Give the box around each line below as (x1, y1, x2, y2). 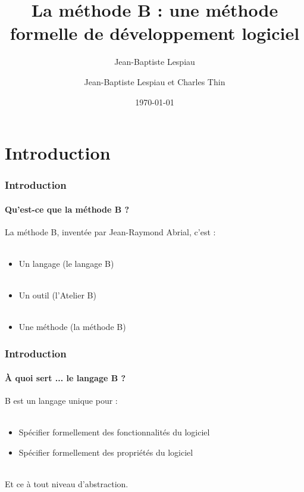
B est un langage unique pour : (5, 394, 118, 406)
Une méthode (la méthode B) (18, 320, 126, 333)
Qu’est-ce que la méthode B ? (5, 203, 130, 215)
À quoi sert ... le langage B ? (5, 371, 126, 384)
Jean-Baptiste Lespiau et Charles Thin (84, 75, 225, 88)
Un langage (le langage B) (18, 257, 114, 270)
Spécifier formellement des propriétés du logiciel (18, 446, 193, 458)
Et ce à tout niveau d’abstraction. (5, 477, 129, 490)
